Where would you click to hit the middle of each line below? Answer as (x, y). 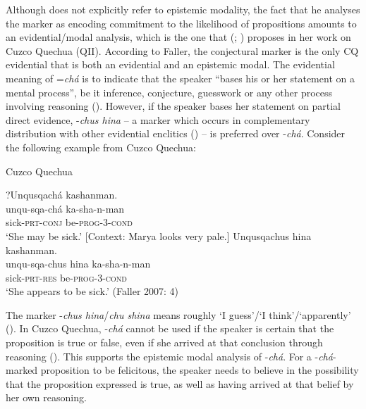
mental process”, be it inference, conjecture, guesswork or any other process (169, 92)
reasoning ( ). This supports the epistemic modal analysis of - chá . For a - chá (169, 356)
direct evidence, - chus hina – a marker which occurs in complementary (158, 119)
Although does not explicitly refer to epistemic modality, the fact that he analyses (183, 9)
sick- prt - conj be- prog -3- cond (69, 222)
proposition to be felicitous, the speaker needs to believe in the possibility (200, 370)
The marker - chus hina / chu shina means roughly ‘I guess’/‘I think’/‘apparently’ (178, 314)
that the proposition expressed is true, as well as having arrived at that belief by (180, 383)
